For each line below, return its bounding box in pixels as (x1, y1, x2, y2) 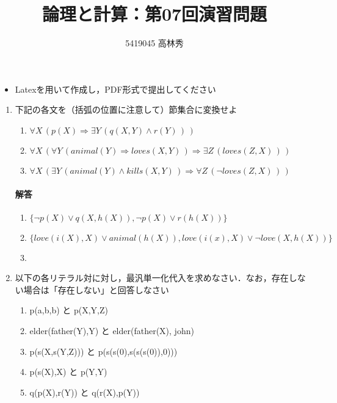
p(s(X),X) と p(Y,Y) (29, 365, 107, 378)
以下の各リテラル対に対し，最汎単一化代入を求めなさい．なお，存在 (15, 271, 289, 284)
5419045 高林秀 (125, 37, 184, 49)
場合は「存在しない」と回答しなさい (23, 283, 169, 296)
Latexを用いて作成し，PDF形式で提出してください (15, 82, 216, 95)
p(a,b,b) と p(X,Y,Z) (29, 304, 108, 316)
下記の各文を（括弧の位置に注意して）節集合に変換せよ (15, 103, 237, 116)
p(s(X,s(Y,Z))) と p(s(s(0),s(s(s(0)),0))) (29, 344, 178, 357)
